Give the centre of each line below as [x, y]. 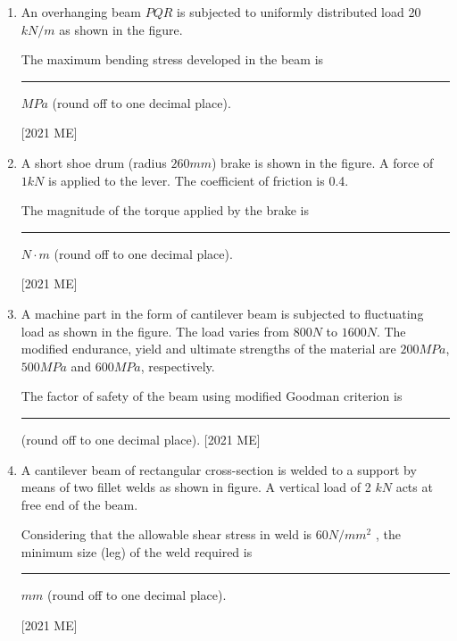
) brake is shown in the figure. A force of [322, 162]
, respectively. [178, 366]
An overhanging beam [81, 12]
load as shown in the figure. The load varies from [155, 331]
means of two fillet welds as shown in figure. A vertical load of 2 [196, 487]
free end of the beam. [79, 504]
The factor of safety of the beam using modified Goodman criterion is [212, 396]
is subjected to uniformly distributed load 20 [299, 12]
